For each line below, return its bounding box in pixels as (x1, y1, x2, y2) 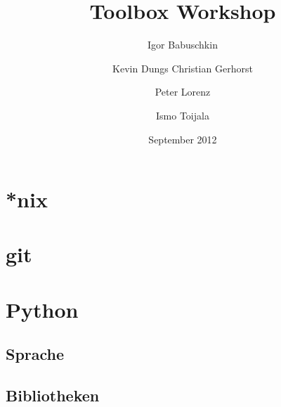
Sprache (6, 343, 65, 365)
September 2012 (148, 131, 217, 146)
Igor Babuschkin (148, 37, 218, 52)
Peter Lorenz (155, 84, 211, 99)
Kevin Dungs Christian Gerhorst (112, 60, 253, 75)
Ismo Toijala (156, 108, 209, 122)
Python (6, 295, 79, 323)
